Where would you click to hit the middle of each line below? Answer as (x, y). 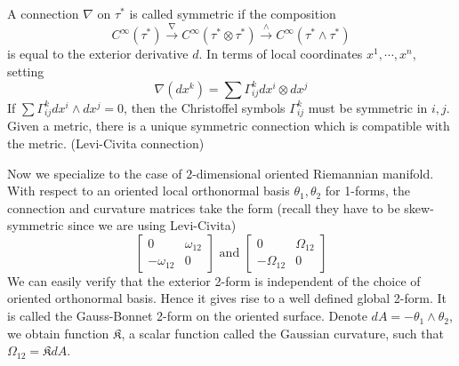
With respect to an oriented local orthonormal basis (149, 191)
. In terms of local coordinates (281, 54)
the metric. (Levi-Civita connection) (106, 143)
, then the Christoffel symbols (205, 107)
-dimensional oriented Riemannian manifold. (313, 173)
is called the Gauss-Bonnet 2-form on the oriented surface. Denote (187, 316)
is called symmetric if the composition (233, 13)
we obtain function (58, 333)
